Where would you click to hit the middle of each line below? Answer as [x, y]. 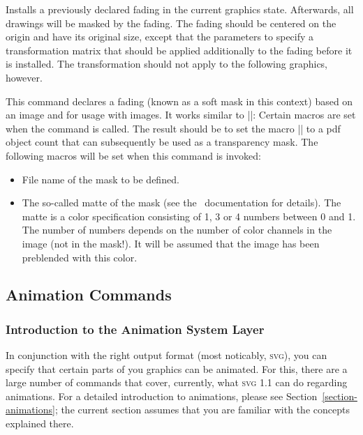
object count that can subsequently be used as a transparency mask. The [162, 142]
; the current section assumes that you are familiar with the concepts [202, 410]
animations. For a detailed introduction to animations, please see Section [162, 396]
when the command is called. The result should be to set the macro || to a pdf [173, 128]
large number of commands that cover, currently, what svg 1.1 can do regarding [177, 382]
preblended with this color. [80, 257]
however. [24, 77]
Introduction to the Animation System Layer [135, 329]
